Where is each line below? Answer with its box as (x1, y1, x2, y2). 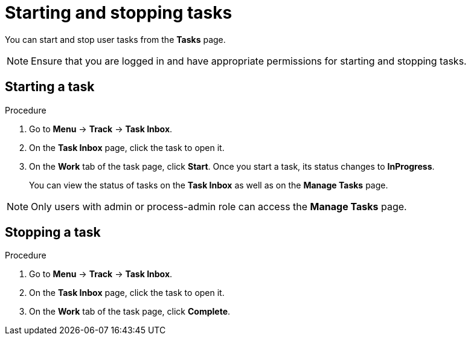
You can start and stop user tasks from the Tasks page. (5, 34, 226, 45)
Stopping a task (5, 225, 101, 240)
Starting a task (5, 79, 95, 95)
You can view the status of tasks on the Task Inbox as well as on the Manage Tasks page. (29, 179, 388, 190)
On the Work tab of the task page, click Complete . (29, 306, 231, 317)
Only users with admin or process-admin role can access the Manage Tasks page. (31, 200, 407, 213)
